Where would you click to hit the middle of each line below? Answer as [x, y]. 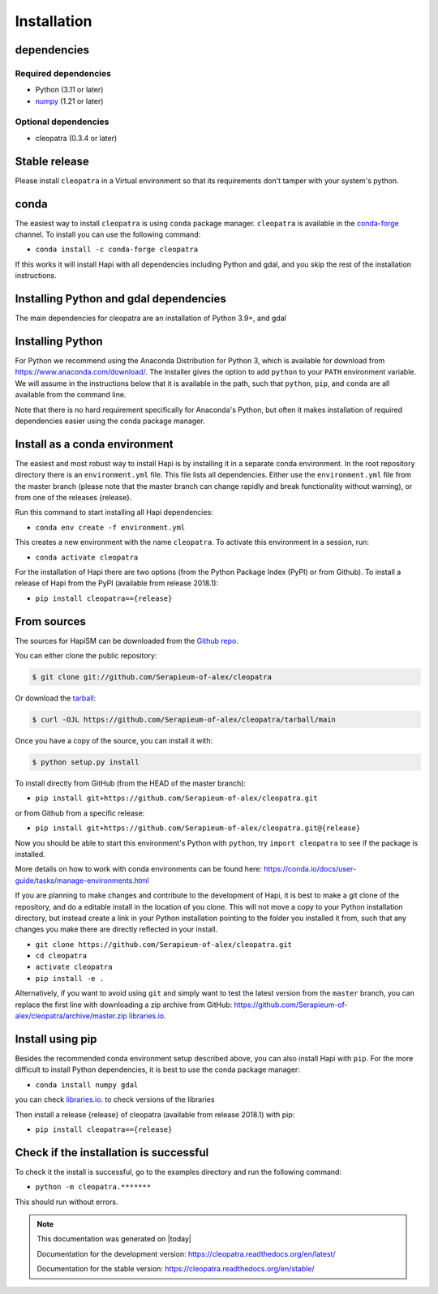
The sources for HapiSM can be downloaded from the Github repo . [127, 641]
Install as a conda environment [94, 444]
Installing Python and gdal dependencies [121, 299]
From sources [51, 621]
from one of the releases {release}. [73, 498]
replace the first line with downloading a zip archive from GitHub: [124, 1005]
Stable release [52, 161]
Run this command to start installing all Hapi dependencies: [114, 512]
